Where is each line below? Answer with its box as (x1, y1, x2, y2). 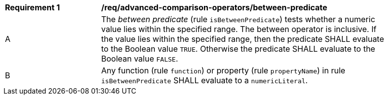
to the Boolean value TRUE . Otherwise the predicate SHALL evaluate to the (101, 44, 376, 54)
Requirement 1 (5, 2, 60, 12)
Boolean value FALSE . (101, 54, 178, 64)
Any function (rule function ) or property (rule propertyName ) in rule (101, 66, 345, 75)
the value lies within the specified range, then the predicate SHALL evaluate (101, 34, 385, 44)
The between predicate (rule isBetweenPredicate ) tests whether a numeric (101, 14, 376, 24)
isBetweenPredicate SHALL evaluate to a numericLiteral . (101, 75, 308, 85)
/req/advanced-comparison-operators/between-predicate (101, 2, 327, 12)
